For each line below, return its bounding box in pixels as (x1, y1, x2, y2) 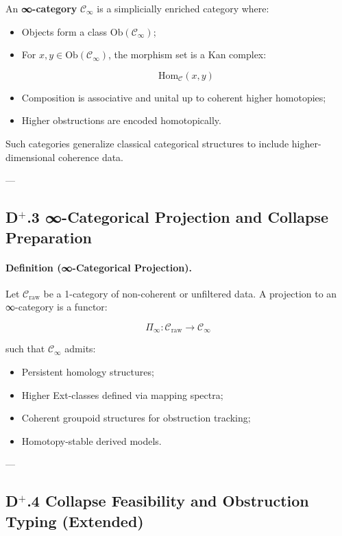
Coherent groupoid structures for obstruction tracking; (21, 411, 251, 425)
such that (5, 341, 45, 356)
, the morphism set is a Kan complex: (108, 47, 267, 62)
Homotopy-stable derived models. (21, 433, 162, 448)
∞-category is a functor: (5, 300, 108, 314)
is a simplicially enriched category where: (97, 1, 269, 15)
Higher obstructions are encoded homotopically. (21, 113, 221, 127)
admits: (64, 341, 96, 356)
